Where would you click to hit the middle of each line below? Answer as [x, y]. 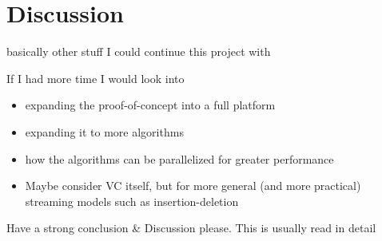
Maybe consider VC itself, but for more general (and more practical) [193, 186]
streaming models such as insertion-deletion [132, 201]
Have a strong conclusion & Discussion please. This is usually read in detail [191, 228]
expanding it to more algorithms [104, 131]
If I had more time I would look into [95, 78]
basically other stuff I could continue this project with [139, 51]
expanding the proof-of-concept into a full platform [150, 105]
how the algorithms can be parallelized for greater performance [179, 158]
